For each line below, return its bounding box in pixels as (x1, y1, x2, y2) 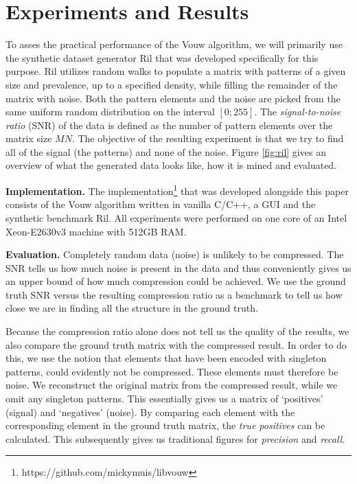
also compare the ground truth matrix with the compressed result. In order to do (5, 337, 347, 352)
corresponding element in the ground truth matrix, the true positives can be (5, 418, 325, 433)
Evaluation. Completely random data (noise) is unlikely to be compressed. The (5, 247, 344, 262)
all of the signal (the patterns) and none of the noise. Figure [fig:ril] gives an (5, 144, 326, 159)
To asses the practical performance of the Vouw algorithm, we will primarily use (5, 37, 343, 51)
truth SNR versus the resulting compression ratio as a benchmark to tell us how (5, 287, 343, 301)
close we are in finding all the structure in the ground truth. (5, 301, 258, 315)
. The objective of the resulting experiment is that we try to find (71, 131, 344, 146)
